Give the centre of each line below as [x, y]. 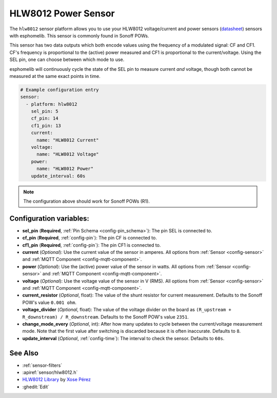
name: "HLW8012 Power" [65, 169]
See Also [24, 353]
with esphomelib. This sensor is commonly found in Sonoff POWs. [79, 35]
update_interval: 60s [58, 176]
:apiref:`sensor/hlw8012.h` [50, 372]
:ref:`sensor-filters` [42, 365]
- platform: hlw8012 [52, 104]
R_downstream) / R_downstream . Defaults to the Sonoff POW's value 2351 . [106, 317]
